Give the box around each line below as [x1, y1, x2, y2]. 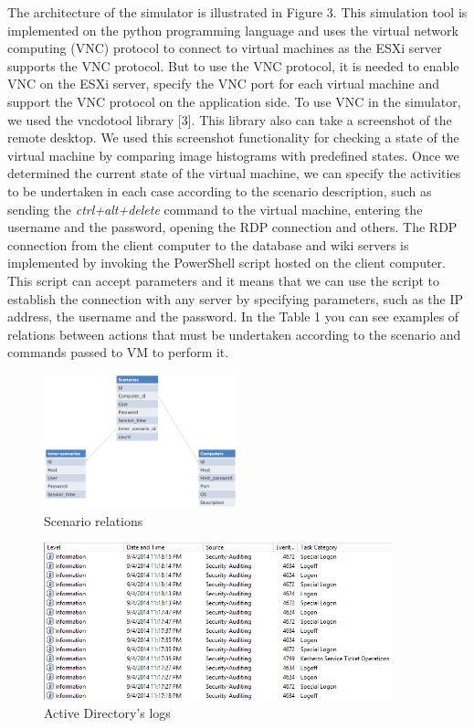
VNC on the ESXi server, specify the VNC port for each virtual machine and [7, 74, 440, 93]
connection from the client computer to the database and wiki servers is [7, 235, 409, 254]
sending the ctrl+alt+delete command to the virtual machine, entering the [7, 199, 423, 218]
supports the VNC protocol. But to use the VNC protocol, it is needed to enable [7, 56, 459, 75]
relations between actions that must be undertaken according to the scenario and [7, 324, 461, 343]
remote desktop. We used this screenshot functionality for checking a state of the [7, 128, 459, 147]
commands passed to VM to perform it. [7, 343, 229, 362]
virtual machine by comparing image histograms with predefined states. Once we [7, 145, 459, 164]
